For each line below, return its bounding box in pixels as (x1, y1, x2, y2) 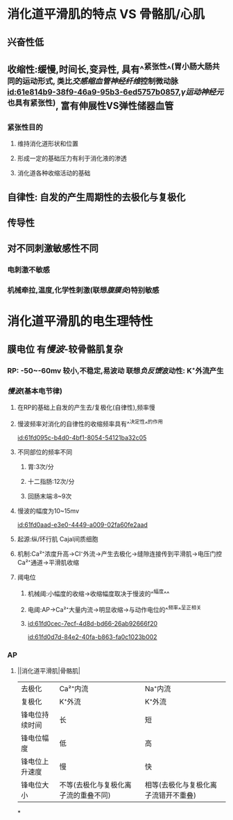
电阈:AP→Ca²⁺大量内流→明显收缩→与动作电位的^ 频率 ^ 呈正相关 (27, 604, 202, 614)
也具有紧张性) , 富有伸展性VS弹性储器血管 (7, 98, 174, 112)
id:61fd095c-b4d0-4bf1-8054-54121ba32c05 (17, 433, 147, 442)
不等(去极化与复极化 (59, 780, 125, 790)
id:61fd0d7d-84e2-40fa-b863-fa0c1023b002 (27, 633, 157, 641)
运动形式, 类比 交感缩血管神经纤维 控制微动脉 (21, 76, 179, 86)
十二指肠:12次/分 (27, 477, 75, 485)
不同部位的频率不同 (17, 448, 73, 456)
